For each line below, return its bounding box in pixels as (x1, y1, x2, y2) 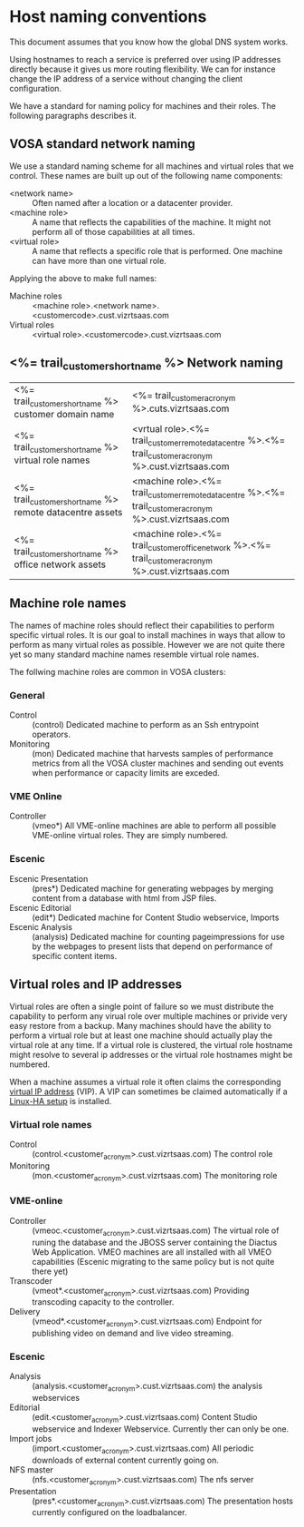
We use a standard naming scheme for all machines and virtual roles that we (9, 161, 294, 171)
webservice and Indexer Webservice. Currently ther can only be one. (32, 1424, 290, 1434)
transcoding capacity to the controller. (32, 1297, 175, 1307)
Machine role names (9, 596, 127, 612)
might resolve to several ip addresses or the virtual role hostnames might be (9, 1049, 293, 1060)
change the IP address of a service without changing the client (9, 73, 243, 83)
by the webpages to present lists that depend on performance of (32, 941, 273, 952)
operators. (32, 729, 71, 740)
